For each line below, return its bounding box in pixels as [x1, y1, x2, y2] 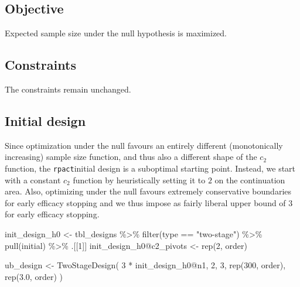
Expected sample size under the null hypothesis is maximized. [5, 27, 227, 39]
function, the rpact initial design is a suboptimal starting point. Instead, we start [5, 162, 296, 174]
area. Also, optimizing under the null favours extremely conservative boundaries [5, 185, 292, 197]
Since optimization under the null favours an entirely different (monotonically [5, 139, 283, 151]
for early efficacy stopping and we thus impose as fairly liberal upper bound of [5, 196, 286, 209]
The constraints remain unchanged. [5, 83, 131, 95]
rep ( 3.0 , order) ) [5, 270, 63, 282]
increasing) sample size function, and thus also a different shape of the [5, 151, 257, 163]
